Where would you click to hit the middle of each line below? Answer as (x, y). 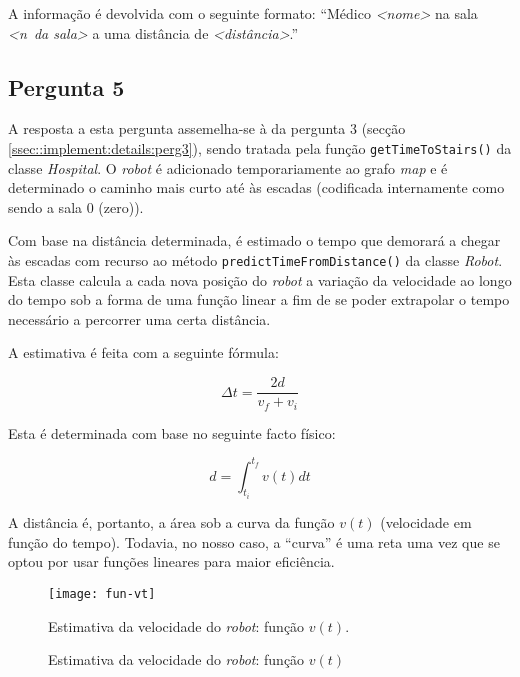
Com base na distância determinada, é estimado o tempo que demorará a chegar (254, 240)
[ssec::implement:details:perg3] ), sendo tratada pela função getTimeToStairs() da (260, 147)
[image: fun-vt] (102, 593)
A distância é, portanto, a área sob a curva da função (171, 522)
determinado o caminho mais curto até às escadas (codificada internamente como (256, 187)
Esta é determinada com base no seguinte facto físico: (172, 432)
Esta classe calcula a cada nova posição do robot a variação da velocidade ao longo (260, 279)
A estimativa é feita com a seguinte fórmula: (143, 352)
